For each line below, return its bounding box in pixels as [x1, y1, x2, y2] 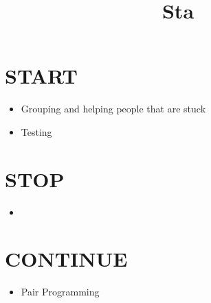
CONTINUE [5, 245, 128, 273]
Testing [21, 124, 52, 138]
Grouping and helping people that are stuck [21, 101, 206, 116]
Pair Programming [21, 284, 100, 299]
